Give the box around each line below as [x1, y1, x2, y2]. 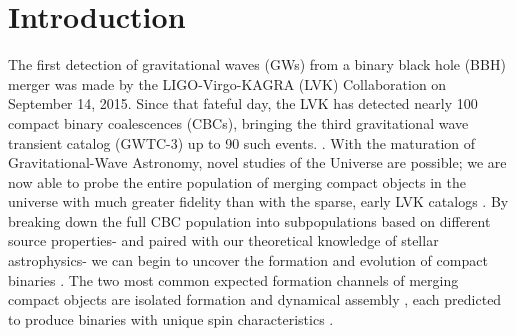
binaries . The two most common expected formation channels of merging [8, 269, 459, 290]
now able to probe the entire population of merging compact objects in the [8, 171, 466, 192]
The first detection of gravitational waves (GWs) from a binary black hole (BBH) [8, 54, 506, 75]
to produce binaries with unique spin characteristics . [8, 308, 334, 329]
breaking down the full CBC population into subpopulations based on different [8, 210, 491, 231]
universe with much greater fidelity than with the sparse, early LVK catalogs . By [8, 191, 509, 212]
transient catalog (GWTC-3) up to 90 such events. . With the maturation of [8, 132, 476, 153]
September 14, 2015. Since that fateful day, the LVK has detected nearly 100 [8, 93, 478, 114]
